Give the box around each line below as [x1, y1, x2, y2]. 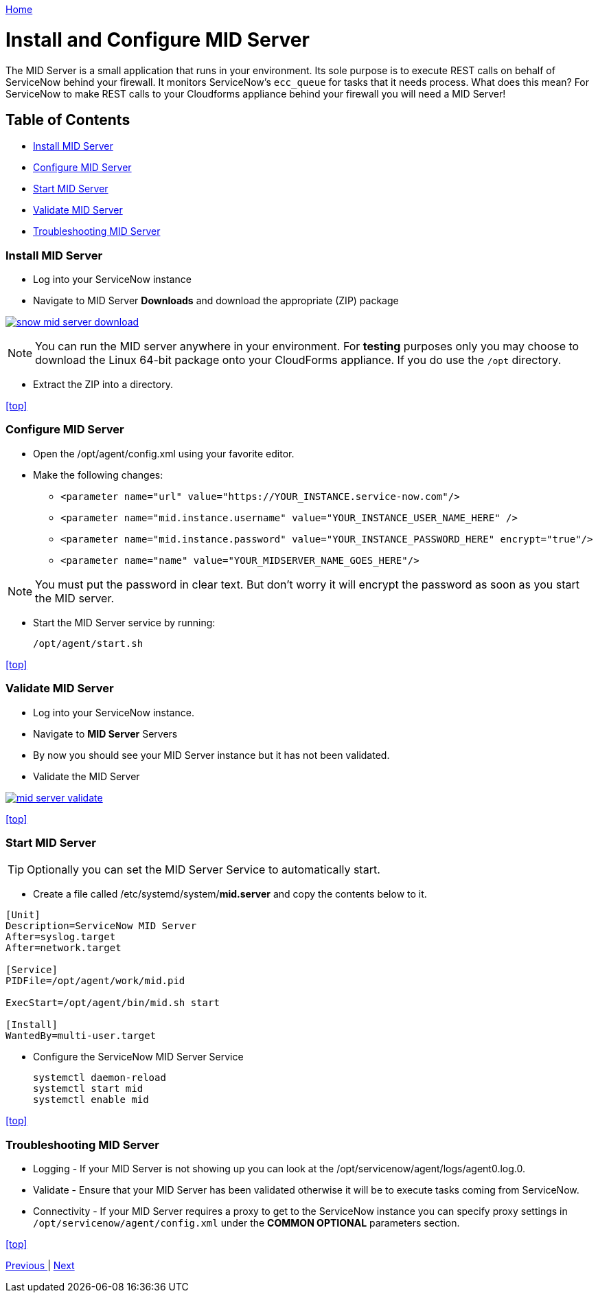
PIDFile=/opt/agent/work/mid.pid [5, 975, 185, 987]
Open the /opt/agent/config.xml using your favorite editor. [33, 447, 295, 459]
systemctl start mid [33, 1083, 143, 1095]
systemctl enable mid [33, 1094, 149, 1106]
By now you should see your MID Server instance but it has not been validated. [33, 749, 390, 761]
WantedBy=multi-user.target [5, 1030, 157, 1042]
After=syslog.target [5, 931, 116, 943]
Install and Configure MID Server [5, 27, 310, 52]
